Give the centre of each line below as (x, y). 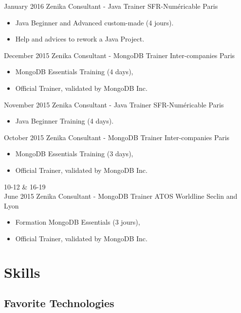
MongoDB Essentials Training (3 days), (74, 154)
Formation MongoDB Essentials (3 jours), (78, 222)
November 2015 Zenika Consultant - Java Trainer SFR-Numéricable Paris (114, 104)
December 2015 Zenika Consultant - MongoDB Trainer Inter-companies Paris (120, 55)
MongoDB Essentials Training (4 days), (74, 72)
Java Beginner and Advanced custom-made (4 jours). (94, 22)
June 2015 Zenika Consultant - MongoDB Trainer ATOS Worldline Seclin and (121, 196)
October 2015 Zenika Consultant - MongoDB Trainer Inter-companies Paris (117, 137)
